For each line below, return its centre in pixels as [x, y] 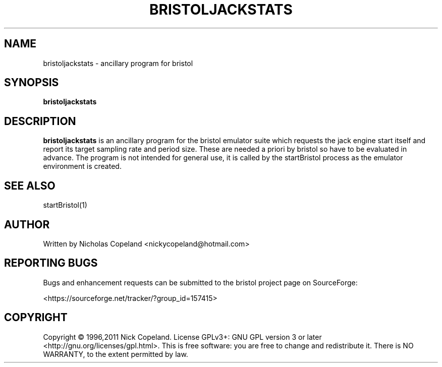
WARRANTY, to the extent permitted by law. [116, 354]
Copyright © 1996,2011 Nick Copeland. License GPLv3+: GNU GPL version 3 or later [182, 337]
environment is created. [82, 166]
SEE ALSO [30, 186]
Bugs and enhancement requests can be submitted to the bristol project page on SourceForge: [200, 282]
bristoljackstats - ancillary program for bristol [118, 63]
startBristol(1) [65, 205]
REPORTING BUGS [51, 263]
